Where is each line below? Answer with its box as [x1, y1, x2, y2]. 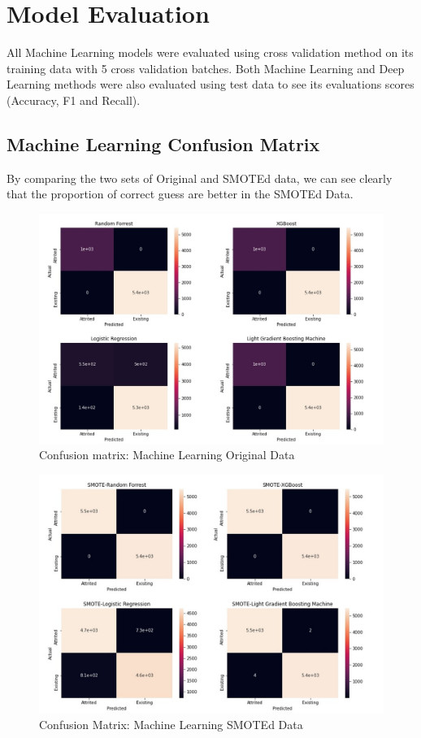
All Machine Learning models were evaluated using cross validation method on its [7, 44, 414, 61]
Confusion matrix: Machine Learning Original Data [39, 446, 295, 463]
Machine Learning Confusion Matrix [7, 131, 320, 156]
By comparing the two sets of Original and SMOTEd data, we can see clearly [7, 169, 393, 186]
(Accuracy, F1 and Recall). [7, 91, 141, 108]
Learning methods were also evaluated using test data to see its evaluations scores [7, 76, 414, 93]
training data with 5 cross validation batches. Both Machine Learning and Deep [7, 59, 405, 76]
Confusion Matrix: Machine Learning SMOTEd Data [39, 715, 303, 732]
